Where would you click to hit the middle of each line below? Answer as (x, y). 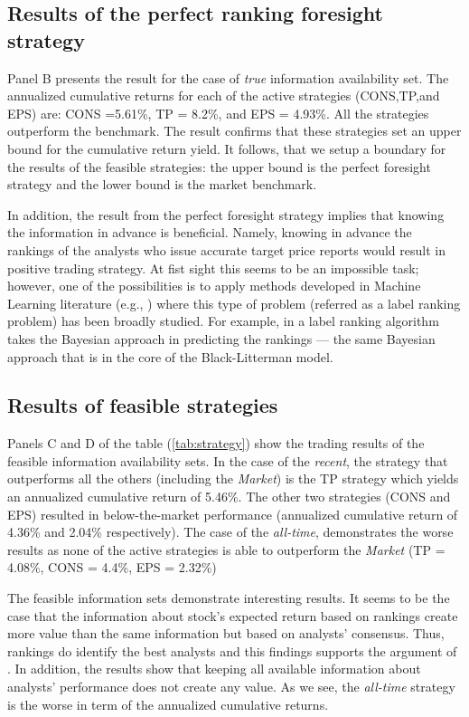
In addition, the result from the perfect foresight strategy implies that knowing (226, 214)
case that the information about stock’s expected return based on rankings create (233, 615)
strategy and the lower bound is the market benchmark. (162, 184)
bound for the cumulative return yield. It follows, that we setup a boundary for (227, 148)
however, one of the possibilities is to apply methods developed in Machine (214, 286)
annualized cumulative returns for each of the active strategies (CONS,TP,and (224, 96)
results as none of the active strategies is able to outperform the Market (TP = (226, 549)
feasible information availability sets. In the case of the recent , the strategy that (228, 460)
